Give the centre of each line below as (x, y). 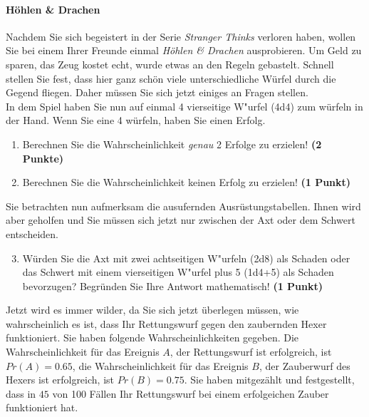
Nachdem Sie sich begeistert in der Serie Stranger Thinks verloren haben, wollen (181, 36)
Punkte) (43, 158)
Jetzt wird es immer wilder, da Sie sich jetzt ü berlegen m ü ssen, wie (152, 310)
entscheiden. (32, 233)
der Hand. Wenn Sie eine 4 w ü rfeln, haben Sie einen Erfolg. (136, 120)
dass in (21, 393)
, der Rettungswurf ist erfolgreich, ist (251, 352)
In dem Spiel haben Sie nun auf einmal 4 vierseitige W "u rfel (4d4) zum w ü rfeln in (184, 106)
